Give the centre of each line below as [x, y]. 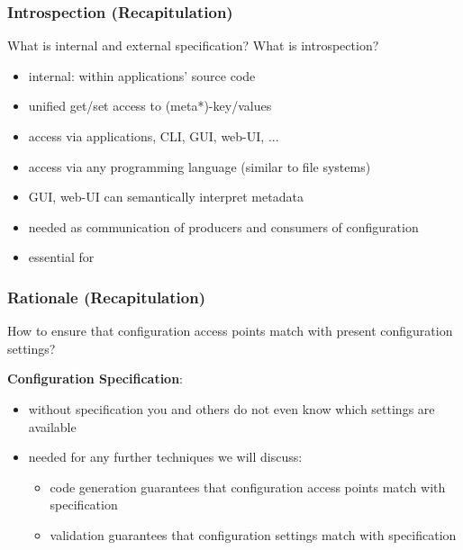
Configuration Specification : [95, 379]
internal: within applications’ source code [142, 75]
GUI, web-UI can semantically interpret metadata [166, 197]
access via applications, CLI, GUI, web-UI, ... [154, 136]
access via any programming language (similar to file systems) [200, 166]
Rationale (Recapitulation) [106, 297]
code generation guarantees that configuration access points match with [248, 487]
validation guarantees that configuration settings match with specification [253, 534]
